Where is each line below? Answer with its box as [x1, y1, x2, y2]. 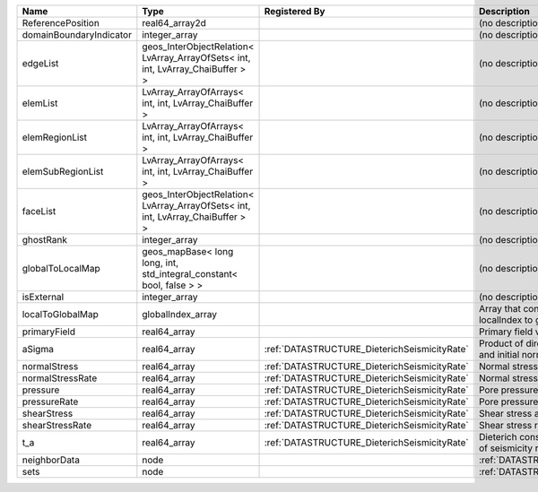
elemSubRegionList [22, 166, 104, 177]
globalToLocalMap [22, 263, 100, 274]
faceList [22, 205, 56, 217]
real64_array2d [142, 17, 206, 29]
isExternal [22, 291, 65, 303]
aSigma [22, 343, 54, 355]
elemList [22, 97, 58, 109]
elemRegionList [22, 131, 88, 143]
